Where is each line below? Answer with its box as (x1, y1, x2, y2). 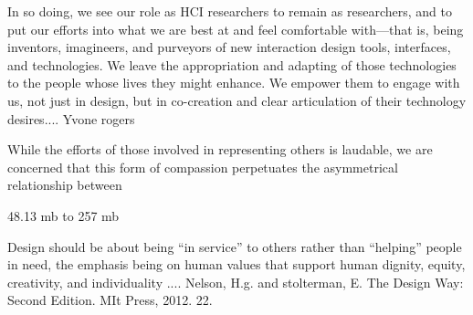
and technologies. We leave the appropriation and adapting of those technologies (7, 55, 457, 74)
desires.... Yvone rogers (7, 109, 135, 128)
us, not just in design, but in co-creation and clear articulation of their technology (7, 90, 467, 110)
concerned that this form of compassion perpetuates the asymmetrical (7, 157, 398, 176)
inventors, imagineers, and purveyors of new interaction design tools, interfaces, (7, 37, 451, 57)
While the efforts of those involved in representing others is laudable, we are (7, 140, 433, 159)
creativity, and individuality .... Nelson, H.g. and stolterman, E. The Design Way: (7, 272, 464, 291)
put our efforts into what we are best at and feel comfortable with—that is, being (7, 19, 464, 38)
